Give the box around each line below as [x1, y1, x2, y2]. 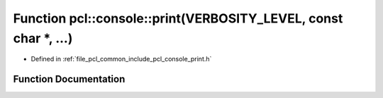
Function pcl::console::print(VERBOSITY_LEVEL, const [13, 11, 343, 26]
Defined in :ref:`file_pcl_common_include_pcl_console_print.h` [30, 55, 212, 63]
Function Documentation [13, 73, 126, 85]
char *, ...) [13, 30, 73, 46]
